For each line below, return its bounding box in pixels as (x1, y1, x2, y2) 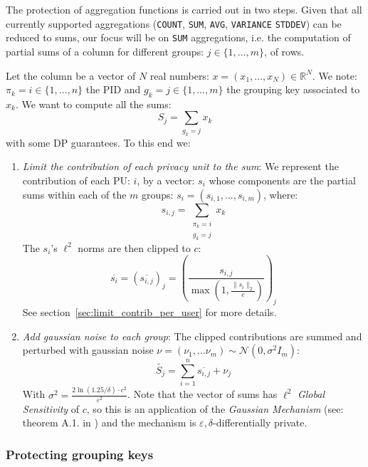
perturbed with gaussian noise (22, 342, 154, 357)
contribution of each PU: (22, 172, 130, 187)
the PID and (85, 82, 141, 97)
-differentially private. (213, 415, 307, 430)
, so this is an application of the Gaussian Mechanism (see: (86, 401, 344, 416)
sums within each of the (22, 187, 127, 201)
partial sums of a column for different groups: (6, 43, 204, 58)
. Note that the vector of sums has (127, 387, 278, 402)
